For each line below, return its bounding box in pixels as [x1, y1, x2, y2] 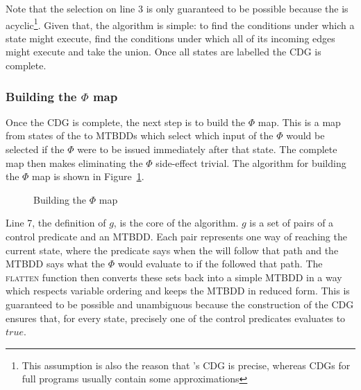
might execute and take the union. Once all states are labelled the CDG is [6, 44, 321, 59]
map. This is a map [258, 114, 341, 129]
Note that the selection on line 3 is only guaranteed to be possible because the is [6, 1, 349, 15]
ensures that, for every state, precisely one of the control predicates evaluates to [6, 310, 346, 325]
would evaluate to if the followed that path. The [117, 256, 323, 271]
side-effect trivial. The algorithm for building [156, 155, 346, 170]
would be [286, 128, 325, 143]
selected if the [6, 142, 65, 157]
